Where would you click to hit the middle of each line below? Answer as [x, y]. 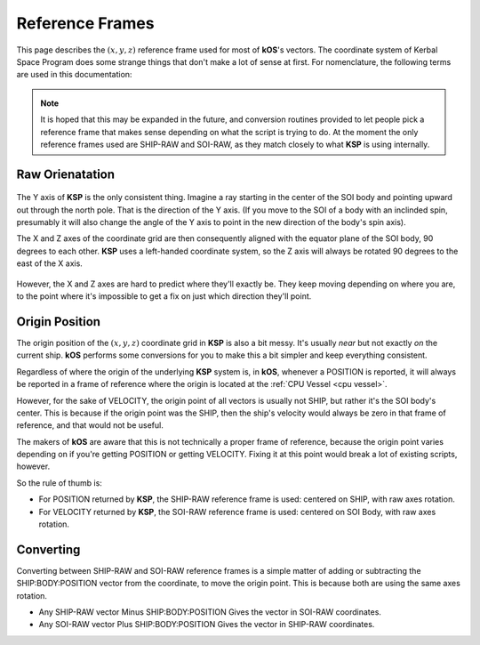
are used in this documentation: [74, 75]
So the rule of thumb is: [59, 483]
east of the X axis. [50, 263]
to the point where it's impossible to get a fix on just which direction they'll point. [164, 296]
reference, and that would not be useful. [90, 425]
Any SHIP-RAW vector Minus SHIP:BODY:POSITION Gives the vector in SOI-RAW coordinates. [210, 612]
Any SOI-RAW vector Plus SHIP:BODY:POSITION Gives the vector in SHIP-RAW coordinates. [207, 625]
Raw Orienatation [66, 174]
